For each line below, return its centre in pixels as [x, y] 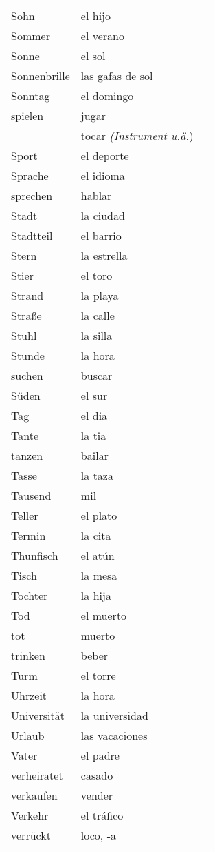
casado [97, 775]
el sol [93, 55]
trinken [28, 655]
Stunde [28, 355]
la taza [97, 475]
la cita [96, 535]
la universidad [114, 715]
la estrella [104, 255]
